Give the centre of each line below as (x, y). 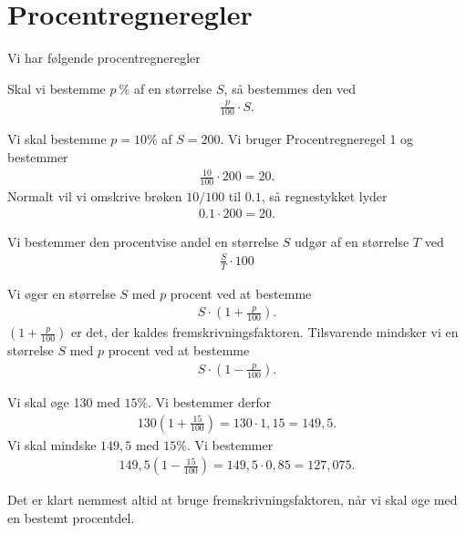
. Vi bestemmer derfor (210, 401)
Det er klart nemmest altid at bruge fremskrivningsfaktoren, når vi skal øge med (233, 500)
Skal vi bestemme (57, 88)
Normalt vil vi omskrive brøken (95, 196)
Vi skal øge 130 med (64, 401)
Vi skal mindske (52, 444)
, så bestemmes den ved (290, 88)
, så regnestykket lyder (324, 196)
